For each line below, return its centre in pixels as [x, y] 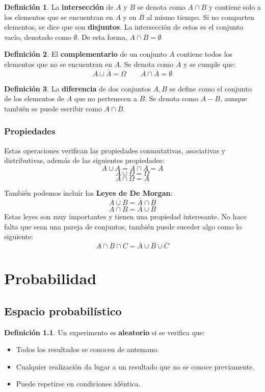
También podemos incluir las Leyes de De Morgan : [88, 192]
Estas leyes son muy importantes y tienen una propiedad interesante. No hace [125, 216]
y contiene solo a [235, 7]
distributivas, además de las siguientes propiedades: [84, 160]
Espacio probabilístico [63, 310]
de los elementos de [34, 98]
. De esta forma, [102, 37]
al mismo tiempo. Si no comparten [200, 17]
